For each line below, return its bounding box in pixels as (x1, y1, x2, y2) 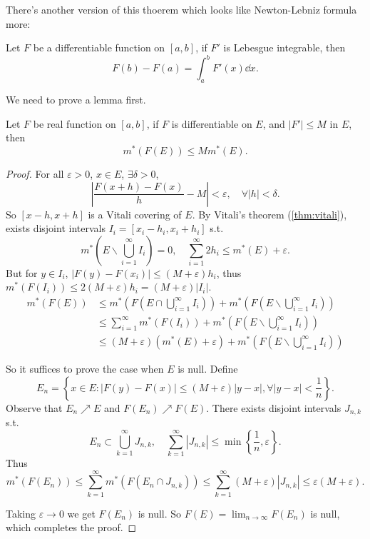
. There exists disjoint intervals (206, 400, 341, 415)
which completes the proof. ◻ (6, 520, 137, 535)
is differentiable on (171, 116, 252, 131)
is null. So (138, 505, 182, 520)
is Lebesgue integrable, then (223, 40, 346, 55)
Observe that (6, 400, 63, 415)
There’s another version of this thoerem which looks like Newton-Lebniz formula (6, 2, 357, 16)
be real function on (33, 116, 116, 131)
